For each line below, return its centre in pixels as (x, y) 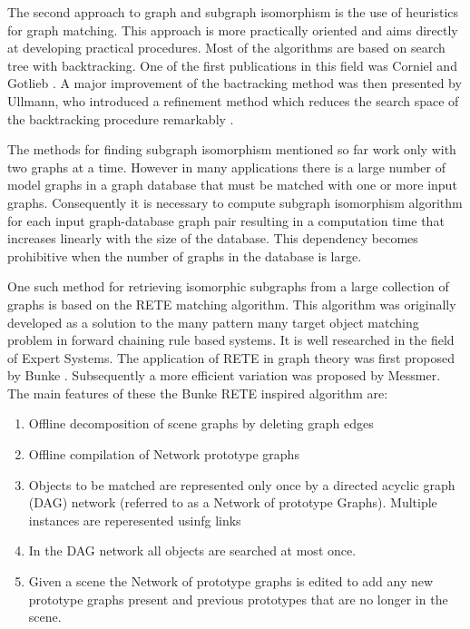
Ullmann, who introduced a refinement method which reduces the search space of (233, 100)
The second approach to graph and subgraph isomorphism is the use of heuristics (233, 12)
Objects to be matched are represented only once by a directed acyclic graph (242, 484)
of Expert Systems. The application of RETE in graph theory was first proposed (231, 357)
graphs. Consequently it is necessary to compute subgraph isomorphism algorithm (235, 202)
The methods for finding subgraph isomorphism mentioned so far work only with (232, 149)
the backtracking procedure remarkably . (121, 118)
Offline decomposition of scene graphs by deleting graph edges (201, 423)
